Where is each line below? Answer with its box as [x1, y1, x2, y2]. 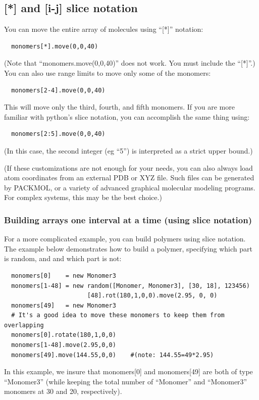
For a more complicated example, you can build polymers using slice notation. [4, 233, 246, 244]
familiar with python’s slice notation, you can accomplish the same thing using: [4, 111, 250, 122]
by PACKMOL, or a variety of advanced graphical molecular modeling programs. [4, 182, 255, 192]
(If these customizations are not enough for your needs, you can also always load [4, 162, 253, 173]
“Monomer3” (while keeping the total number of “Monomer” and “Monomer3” [4, 376, 247, 386]
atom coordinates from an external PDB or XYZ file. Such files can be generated [4, 172, 254, 183]
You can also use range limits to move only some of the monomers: [4, 67, 211, 78]
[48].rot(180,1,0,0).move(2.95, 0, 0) [87, 292, 218, 299]
